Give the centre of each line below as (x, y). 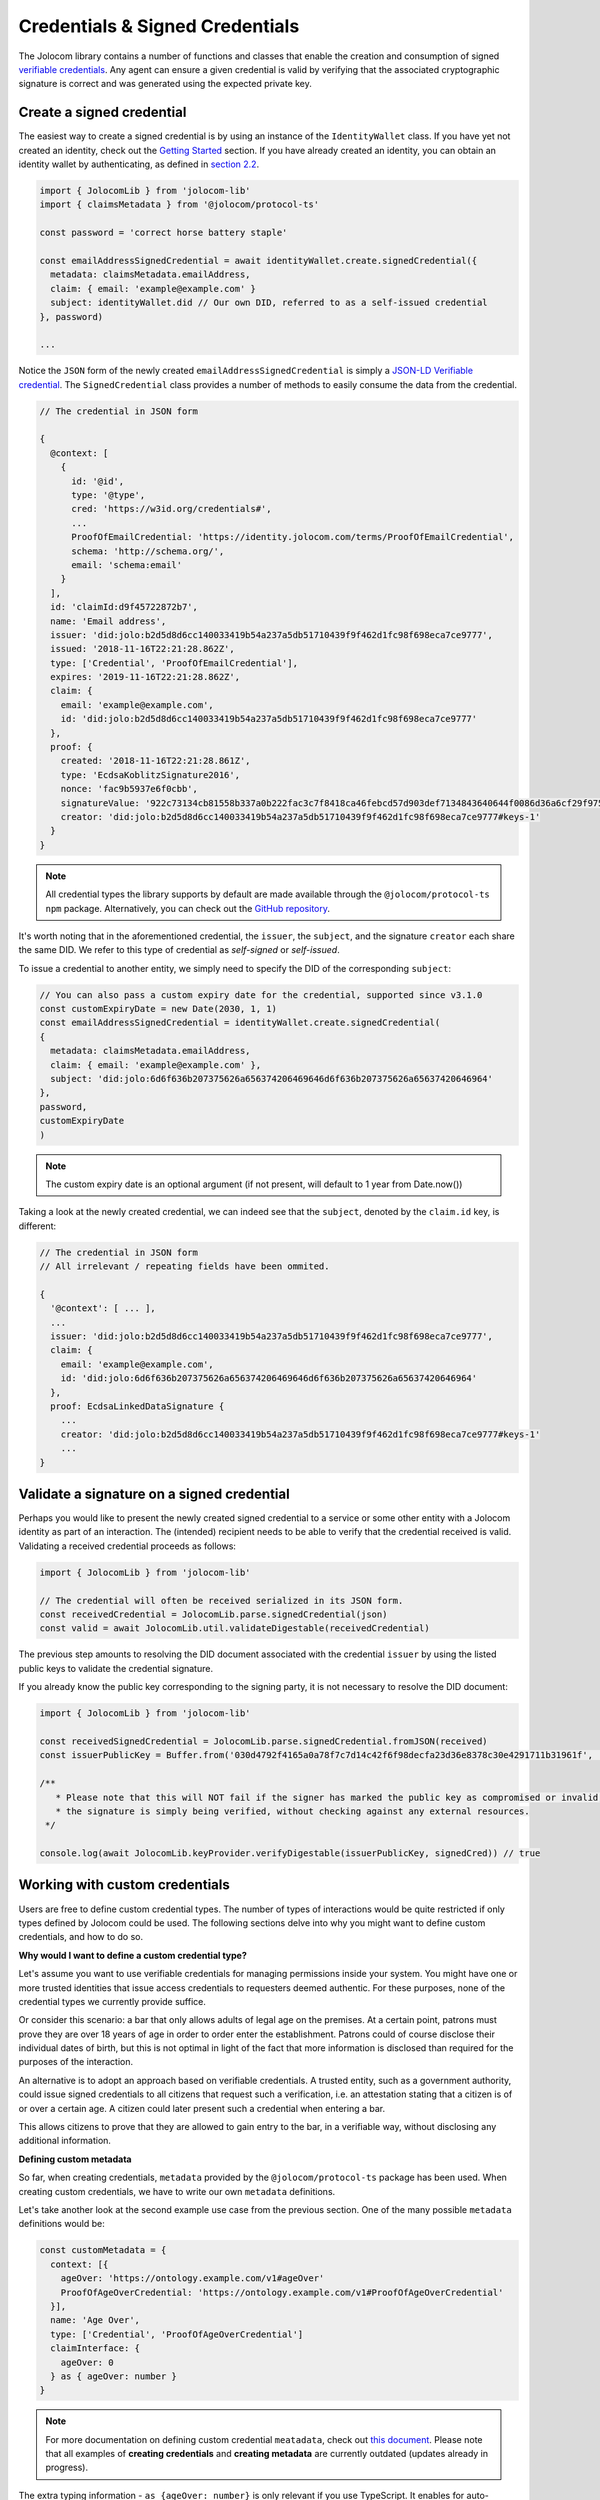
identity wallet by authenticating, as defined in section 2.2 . (139, 164)
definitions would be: (61, 2224)
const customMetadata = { (103, 2250)
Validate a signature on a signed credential (154, 1494)
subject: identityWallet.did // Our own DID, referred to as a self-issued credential (269, 303)
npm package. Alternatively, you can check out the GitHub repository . (187, 908)
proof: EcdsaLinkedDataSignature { (137, 1406)
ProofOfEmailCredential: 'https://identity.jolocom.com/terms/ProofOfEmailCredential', (293, 537)
